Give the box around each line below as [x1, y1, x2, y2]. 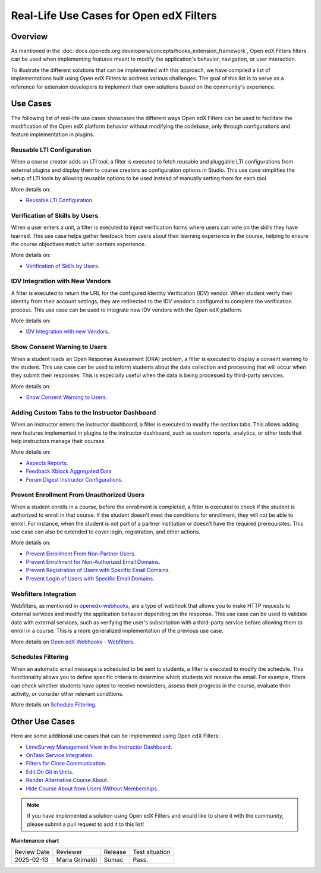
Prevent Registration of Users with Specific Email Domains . [26, 567, 171, 574]
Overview [11, 32, 48, 42]
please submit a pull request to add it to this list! [27, 821, 144, 828]
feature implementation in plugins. [11, 131, 95, 138]
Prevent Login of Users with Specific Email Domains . [26, 574, 155, 582]
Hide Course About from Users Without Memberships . [26, 785, 159, 792]
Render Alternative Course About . [26, 777, 109, 784]
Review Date [14, 848, 50, 856]
